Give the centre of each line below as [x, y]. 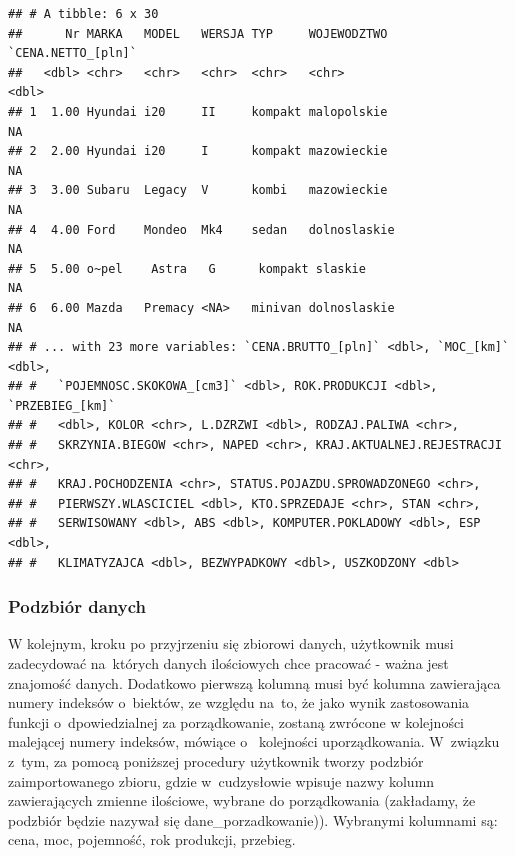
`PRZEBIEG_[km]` [62, 405]
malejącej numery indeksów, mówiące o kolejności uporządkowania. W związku [254, 741]
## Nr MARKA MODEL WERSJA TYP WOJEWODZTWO [198, 33]
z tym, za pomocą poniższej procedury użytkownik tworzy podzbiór [216, 761]
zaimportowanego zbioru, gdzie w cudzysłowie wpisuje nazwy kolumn [221, 780]
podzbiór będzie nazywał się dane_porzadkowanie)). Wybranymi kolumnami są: [253, 819]
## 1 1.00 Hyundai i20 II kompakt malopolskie [198, 111]
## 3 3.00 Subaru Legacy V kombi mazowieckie [198, 190]
